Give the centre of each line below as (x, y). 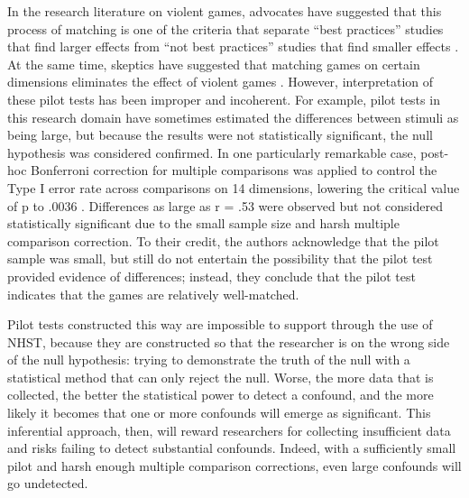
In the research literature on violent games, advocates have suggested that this (225, 11)
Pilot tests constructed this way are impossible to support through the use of (220, 324)
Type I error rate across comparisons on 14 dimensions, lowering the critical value (234, 187)
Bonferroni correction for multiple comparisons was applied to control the (234, 170)
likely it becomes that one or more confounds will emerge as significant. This (219, 413)
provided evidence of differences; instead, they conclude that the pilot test (212, 276)
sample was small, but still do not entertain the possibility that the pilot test (220, 258)
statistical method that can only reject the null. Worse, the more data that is (221, 377)
